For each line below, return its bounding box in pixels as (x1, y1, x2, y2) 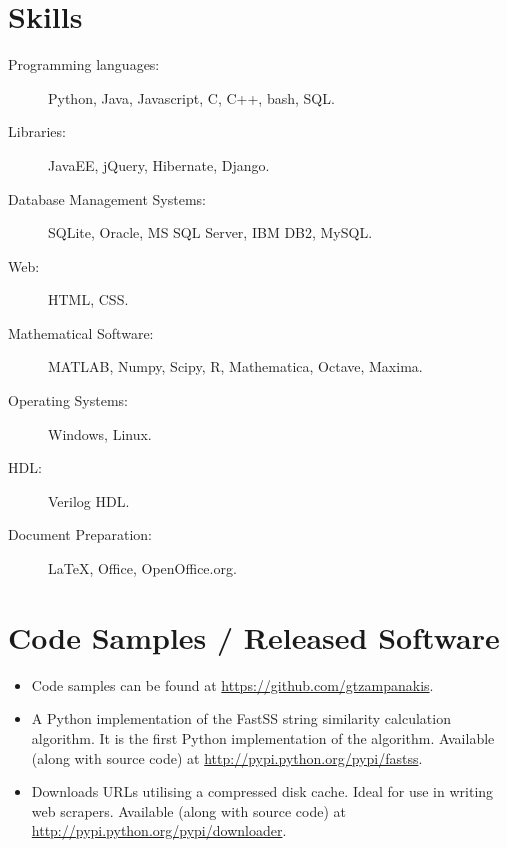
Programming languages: (8, 54, 160, 75)
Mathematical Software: (8, 322, 154, 343)
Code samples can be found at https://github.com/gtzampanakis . (31, 674, 434, 695)
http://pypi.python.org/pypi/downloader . (31, 820, 287, 841)
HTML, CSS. (48, 289, 129, 310)
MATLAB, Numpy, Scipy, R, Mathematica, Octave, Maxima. (48, 356, 423, 377)
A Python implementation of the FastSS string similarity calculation (31, 708, 451, 729)
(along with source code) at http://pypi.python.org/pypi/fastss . (31, 747, 423, 768)
